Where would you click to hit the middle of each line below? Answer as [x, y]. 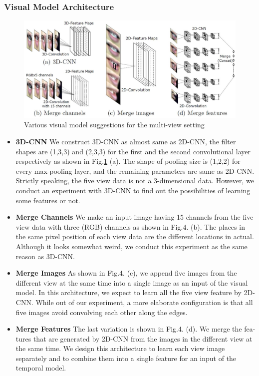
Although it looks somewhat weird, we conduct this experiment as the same [131, 246]
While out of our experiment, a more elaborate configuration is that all [144, 302]
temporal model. [41, 368]
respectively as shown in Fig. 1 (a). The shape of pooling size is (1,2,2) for [128, 161]
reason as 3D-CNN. [45, 256]
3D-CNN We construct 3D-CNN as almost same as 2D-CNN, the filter [126, 142]
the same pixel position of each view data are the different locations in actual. [135, 236]
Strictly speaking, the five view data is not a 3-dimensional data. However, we [135, 181]
